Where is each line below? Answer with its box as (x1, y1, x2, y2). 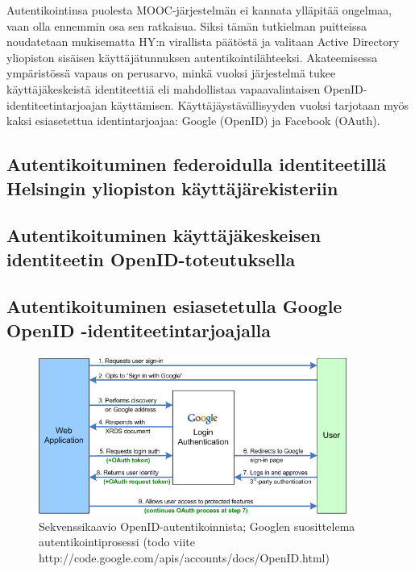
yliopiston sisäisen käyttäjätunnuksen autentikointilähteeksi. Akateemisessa (6, 48, 378, 65)
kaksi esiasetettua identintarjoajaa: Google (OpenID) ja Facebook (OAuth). (6, 112, 380, 129)
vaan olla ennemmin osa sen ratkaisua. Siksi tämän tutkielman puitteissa (6, 17, 367, 34)
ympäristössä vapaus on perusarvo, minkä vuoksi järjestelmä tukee (6, 65, 336, 81)
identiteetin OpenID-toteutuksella (6, 246, 296, 271)
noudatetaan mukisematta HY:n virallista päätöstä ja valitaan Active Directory (6, 33, 400, 50)
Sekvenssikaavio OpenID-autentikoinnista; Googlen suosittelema (39, 517, 355, 534)
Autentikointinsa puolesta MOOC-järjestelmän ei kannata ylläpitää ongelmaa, (6, 2, 392, 18)
